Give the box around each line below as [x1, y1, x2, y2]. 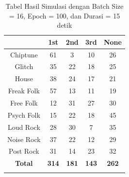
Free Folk [10, 98, 38, 107]
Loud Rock [7, 122, 40, 132]
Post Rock [9, 146, 39, 156]
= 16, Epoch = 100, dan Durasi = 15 [9, 10, 120, 20]
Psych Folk [7, 109, 40, 120]
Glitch [15, 61, 33, 71]
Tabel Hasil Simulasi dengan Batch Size [5, 1, 124, 11]
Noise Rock [7, 134, 41, 144]
